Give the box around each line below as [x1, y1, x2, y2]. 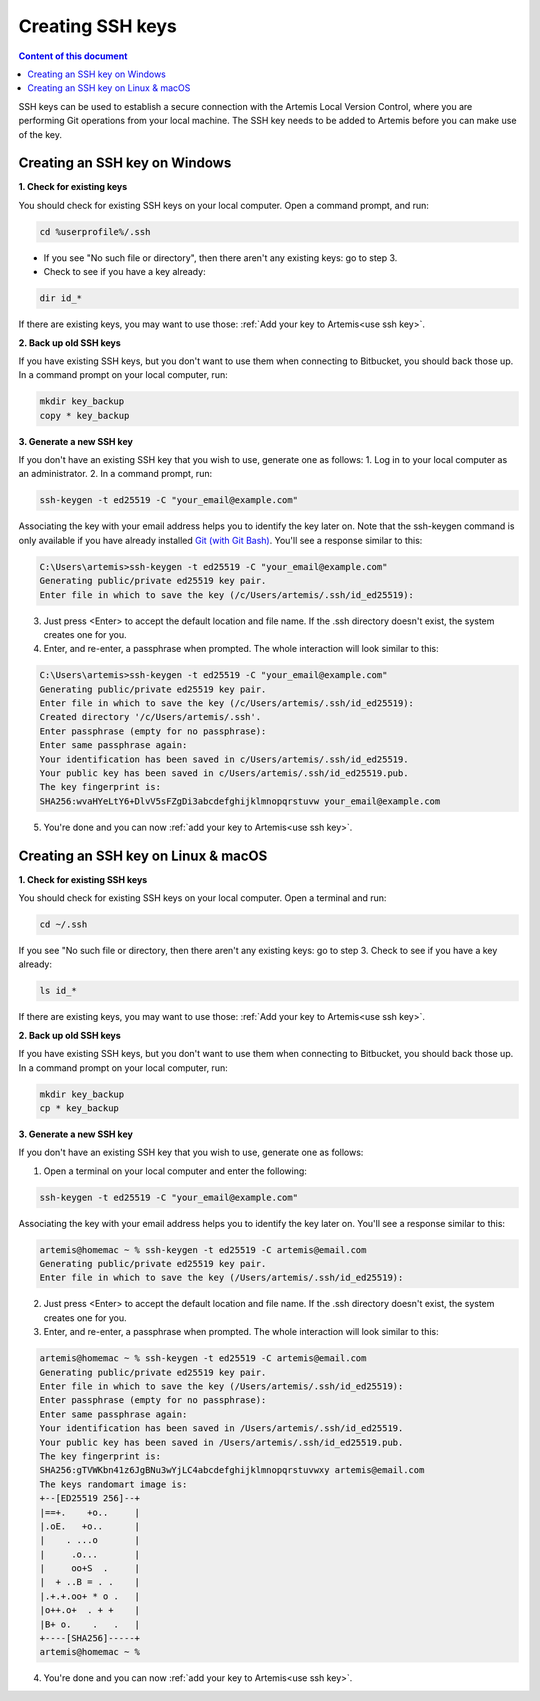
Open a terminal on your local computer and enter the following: [43, 1165, 307, 1177]
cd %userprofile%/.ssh [39, 226, 151, 237]
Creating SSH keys [18, 15, 177, 37]
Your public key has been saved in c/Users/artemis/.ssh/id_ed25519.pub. [39, 768, 409, 779]
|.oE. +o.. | [39, 1520, 140, 1532]
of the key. [18, 128, 63, 140]
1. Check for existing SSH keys [18, 873, 148, 885]
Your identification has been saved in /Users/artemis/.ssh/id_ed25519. [39, 1423, 404, 1434]
